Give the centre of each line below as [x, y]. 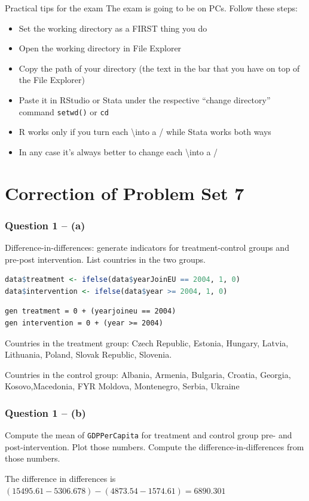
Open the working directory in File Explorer [100, 48]
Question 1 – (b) [45, 412]
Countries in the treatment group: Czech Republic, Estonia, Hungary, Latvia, [147, 342]
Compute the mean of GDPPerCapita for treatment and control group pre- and [149, 435]
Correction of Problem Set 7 [125, 193]
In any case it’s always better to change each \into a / [118, 151]
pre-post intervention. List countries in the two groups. [105, 259]
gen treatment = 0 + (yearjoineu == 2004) [91, 311]
